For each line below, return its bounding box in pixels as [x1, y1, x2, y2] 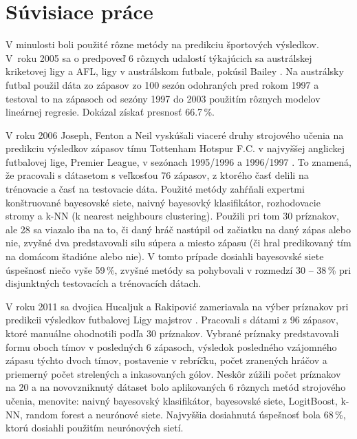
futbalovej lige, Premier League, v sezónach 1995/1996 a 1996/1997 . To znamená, [6, 154, 351, 169]
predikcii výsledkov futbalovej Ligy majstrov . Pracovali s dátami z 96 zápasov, [6, 312, 338, 327]
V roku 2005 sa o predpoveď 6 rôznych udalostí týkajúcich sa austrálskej [6, 50, 312, 65]
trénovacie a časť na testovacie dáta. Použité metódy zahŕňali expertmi [6, 182, 305, 196]
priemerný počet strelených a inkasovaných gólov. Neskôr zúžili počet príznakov [6, 366, 341, 381]
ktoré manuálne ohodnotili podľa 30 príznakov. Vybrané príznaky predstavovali [6, 326, 339, 340]
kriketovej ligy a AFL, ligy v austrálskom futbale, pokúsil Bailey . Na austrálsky [6, 64, 344, 78]
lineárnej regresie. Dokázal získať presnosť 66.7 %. [6, 105, 215, 119]
